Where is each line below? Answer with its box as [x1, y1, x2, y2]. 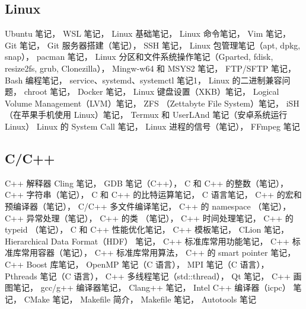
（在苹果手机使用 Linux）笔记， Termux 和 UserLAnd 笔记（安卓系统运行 [5, 108, 288, 121]
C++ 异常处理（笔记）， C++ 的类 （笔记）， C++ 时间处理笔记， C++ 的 [5, 211, 294, 224]
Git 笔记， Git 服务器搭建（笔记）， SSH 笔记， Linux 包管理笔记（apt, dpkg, [5, 38, 301, 51]
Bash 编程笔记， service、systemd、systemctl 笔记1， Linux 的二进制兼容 [5, 73, 282, 86]
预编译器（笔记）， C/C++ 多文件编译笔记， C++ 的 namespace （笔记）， [5, 199, 291, 212]
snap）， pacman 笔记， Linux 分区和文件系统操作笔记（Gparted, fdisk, [5, 50, 273, 63]
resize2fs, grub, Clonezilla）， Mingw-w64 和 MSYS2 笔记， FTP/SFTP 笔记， [5, 62, 297, 74]
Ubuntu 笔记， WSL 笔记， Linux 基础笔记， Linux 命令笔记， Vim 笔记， [5, 27, 291, 40]
